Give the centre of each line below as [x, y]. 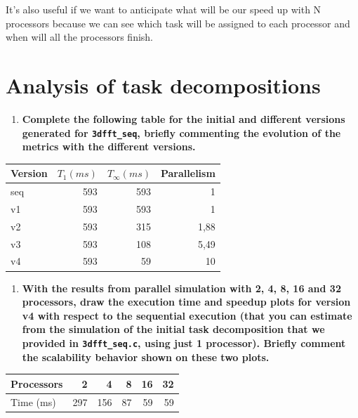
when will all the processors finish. [79, 37]
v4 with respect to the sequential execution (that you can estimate [187, 315]
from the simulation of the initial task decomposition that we [173, 329]
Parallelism [188, 173]
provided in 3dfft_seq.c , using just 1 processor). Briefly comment [184, 342]
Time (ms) [33, 401]
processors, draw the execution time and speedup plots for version [186, 302]
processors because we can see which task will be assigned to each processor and [178, 23]
